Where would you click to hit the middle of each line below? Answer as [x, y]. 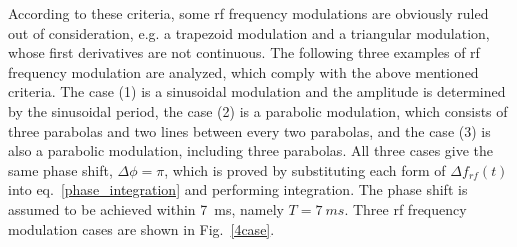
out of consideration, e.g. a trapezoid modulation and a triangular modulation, [249, 32]
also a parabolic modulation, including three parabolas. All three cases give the [251, 150]
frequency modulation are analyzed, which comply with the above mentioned [243, 71]
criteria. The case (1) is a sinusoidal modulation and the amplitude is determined [257, 91]
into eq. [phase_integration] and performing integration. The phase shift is [238, 189]
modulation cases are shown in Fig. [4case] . [141, 228]
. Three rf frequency [405, 208]
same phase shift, [60, 169]
